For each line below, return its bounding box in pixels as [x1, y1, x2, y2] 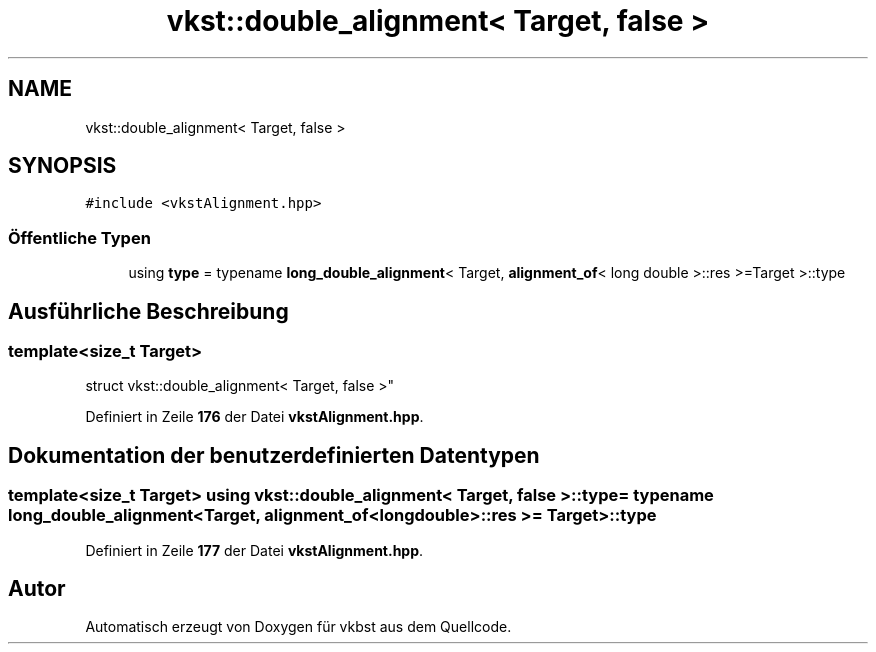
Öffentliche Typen [8, 227, 151, 248]
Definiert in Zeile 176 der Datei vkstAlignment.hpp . [85, 408, 424, 426]
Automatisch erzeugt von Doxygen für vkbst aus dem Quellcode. [85, 618, 512, 636]
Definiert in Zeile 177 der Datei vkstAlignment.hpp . [85, 541, 424, 559]
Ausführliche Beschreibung [8, 298, 289, 324]
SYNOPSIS [8, 153, 117, 179]
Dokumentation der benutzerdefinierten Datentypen [8, 442, 540, 468]
